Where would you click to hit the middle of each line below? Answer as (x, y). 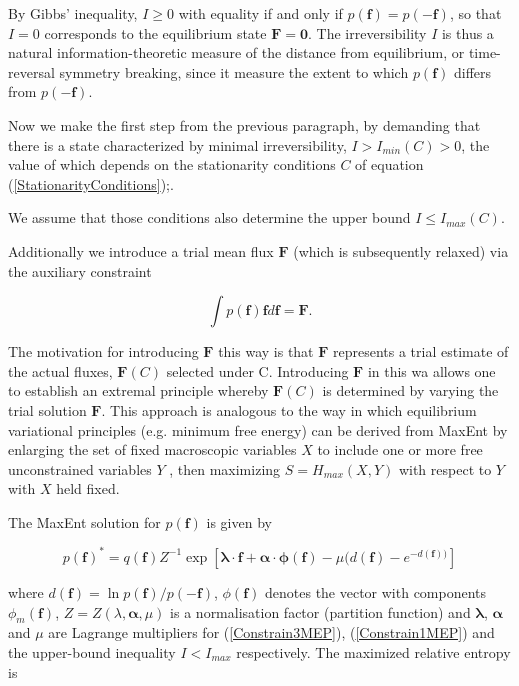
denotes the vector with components (376, 591)
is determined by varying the (410, 390)
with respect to (445, 468)
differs (473, 71)
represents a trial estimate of (421, 351)
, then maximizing (225, 468)
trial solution (47, 409)
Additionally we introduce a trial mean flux (141, 250)
